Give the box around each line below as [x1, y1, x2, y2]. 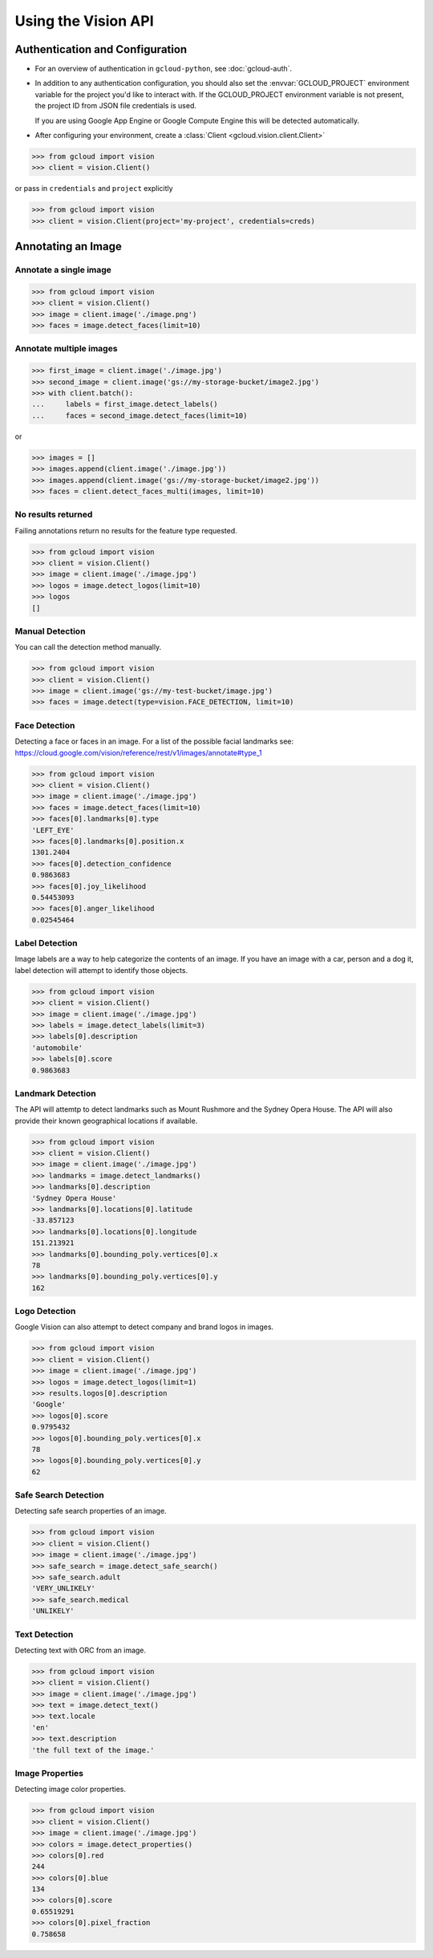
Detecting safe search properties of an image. [14, 1506, 168, 1516]
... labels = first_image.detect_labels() [31, 399, 218, 409]
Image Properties [14, 1767, 84, 1778]
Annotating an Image [14, 240, 122, 253]
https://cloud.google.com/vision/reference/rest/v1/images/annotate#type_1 [14, 748, 262, 757]
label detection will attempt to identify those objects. [14, 965, 188, 975]
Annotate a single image [14, 265, 112, 276]
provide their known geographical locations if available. [14, 1116, 198, 1125]
